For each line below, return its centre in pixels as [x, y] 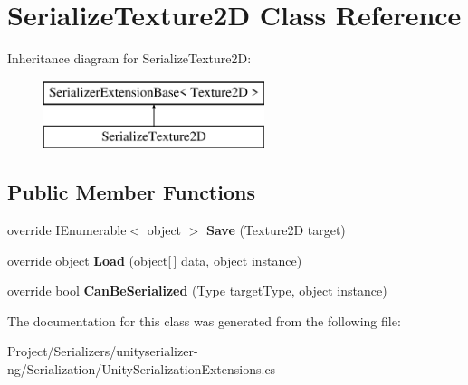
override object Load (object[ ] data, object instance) [155, 260]
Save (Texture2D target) [276, 230]
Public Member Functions [131, 192]
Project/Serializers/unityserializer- [103, 351]
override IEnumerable [67, 230]
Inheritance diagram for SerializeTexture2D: [129, 58]
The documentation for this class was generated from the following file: [204, 320]
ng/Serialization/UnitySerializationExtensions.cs [142, 369]
